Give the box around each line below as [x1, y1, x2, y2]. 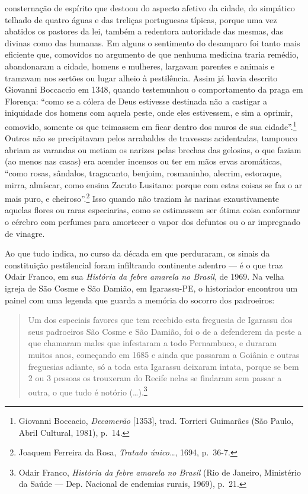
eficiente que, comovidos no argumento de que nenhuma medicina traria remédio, [5, 48, 299, 61]
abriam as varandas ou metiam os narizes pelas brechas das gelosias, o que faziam [5, 143, 301, 156]
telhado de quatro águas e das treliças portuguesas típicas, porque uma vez [5, 13, 277, 26]
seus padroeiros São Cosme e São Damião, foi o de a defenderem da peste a [28, 325, 302, 337]
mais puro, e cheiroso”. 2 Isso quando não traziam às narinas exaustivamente [5, 191, 280, 204]
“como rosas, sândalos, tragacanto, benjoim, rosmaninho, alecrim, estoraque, [5, 166, 282, 179]
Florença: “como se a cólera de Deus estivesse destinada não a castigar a [5, 94, 268, 107]
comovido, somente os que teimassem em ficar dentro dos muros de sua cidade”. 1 [5, 118, 297, 132]
